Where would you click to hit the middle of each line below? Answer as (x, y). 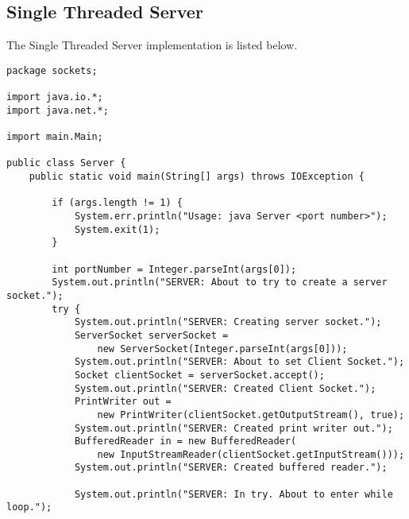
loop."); (29, 507)
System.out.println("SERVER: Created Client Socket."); (225, 388)
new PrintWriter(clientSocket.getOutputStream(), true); (251, 414)
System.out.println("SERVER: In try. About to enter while (233, 494)
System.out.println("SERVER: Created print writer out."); (233, 428)
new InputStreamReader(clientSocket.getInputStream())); (251, 454)
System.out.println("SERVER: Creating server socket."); (228, 322)
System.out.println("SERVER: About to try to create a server (220, 283)
